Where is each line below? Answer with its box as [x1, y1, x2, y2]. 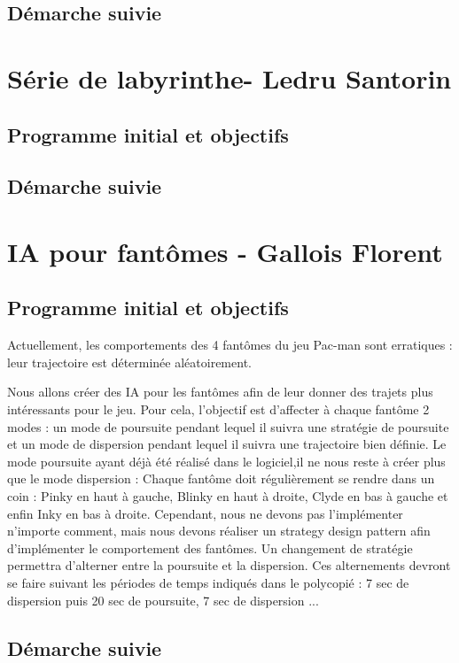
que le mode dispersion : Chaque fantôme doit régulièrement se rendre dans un [7, 469, 435, 488]
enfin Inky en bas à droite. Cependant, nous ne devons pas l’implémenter [7, 504, 403, 522]
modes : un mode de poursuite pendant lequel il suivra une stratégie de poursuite [7, 417, 449, 436]
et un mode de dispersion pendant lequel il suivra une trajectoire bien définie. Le [7, 435, 447, 453]
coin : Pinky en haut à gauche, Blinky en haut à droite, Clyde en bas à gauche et [7, 487, 448, 505]
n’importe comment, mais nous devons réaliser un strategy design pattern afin [7, 521, 431, 540]
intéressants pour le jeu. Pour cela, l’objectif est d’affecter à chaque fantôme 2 [7, 400, 430, 419]
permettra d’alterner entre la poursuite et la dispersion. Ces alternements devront [7, 556, 451, 574]
